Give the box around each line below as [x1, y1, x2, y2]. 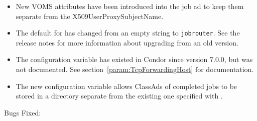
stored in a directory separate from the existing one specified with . [16, 90, 223, 101]
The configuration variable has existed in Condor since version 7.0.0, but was [16, 54, 253, 64]
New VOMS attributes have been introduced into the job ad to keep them [16, 1, 244, 11]
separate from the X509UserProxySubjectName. [16, 10, 164, 21]
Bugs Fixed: [4, 107, 41, 117]
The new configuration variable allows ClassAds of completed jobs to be [16, 80, 237, 91]
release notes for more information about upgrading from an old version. [16, 37, 238, 47]
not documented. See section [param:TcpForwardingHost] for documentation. [16, 64, 254, 74]
